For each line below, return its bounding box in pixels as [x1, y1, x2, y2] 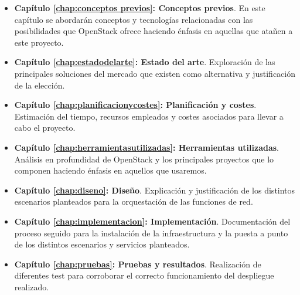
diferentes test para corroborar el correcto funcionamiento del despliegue [14, 269, 274, 282]
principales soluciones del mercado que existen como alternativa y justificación [14, 67, 296, 79]
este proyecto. [14, 36, 64, 48]
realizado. [14, 280, 49, 293]
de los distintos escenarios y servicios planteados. [14, 238, 190, 250]
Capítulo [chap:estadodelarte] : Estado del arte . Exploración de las [14, 56, 275, 68]
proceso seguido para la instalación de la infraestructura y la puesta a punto [14, 226, 288, 239]
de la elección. [14, 79, 65, 91]
